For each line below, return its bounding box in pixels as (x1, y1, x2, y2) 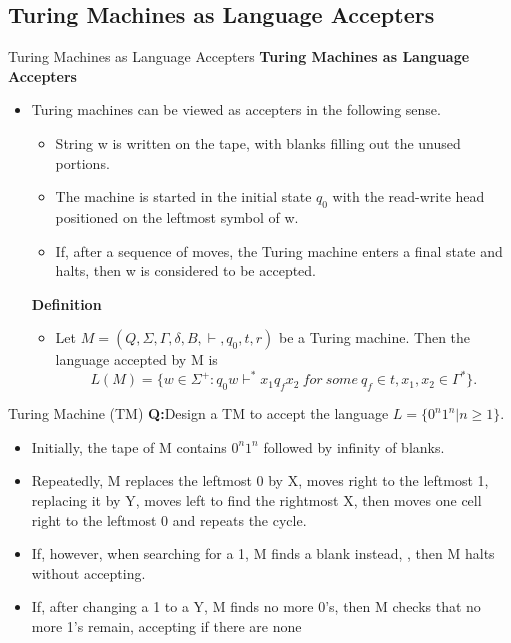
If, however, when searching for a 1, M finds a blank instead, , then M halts (31, 543, 495, 564)
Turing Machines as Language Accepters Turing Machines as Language (8, 46, 470, 67)
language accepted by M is (55, 349, 218, 370)
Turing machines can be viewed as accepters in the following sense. (31, 99, 441, 120)
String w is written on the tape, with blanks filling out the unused (55, 132, 461, 153)
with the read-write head (332, 186, 485, 207)
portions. (55, 152, 110, 173)
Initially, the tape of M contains (31, 436, 227, 457)
